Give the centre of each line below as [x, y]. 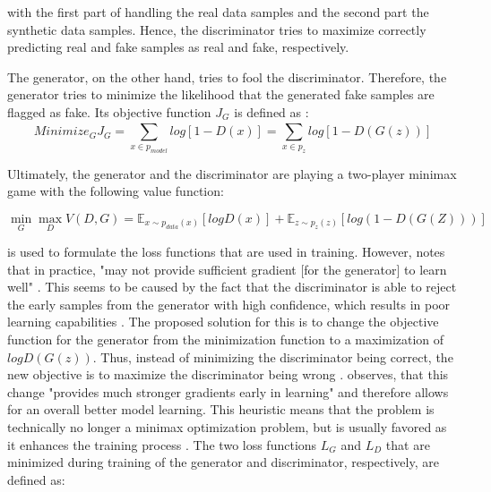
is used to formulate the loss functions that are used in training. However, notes [226, 252]
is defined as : [271, 111]
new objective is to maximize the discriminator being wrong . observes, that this [228, 374]
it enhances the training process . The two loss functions [162, 444]
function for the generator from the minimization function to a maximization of [226, 339]
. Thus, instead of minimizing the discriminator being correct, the [273, 356]
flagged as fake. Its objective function [109, 111]
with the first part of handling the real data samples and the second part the [218, 12]
